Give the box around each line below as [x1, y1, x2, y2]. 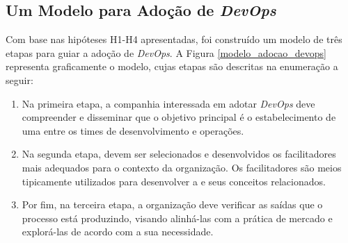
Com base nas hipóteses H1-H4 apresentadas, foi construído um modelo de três [6, 32, 342, 47]
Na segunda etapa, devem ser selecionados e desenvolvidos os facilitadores [22, 146, 336, 161]
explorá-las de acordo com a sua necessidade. [22, 224, 214, 239]
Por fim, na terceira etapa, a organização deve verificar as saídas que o [22, 197, 323, 212]
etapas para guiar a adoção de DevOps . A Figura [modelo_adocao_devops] [6, 45, 326, 60]
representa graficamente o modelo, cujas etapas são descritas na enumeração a [6, 59, 338, 74]
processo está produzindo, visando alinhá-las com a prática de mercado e [22, 210, 333, 225]
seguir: [6, 72, 33, 87]
